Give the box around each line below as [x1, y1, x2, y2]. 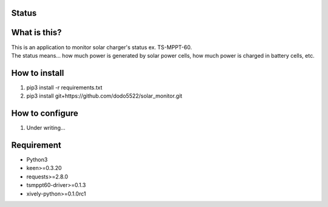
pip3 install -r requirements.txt [26, 84, 103, 91]
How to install [11, 67, 64, 78]
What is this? [11, 27, 62, 38]
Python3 [26, 156, 48, 163]
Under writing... [26, 124, 66, 132]
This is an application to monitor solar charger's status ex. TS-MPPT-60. [11, 43, 193, 51]
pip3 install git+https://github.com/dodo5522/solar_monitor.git [26, 92, 182, 100]
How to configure [11, 108, 78, 118]
